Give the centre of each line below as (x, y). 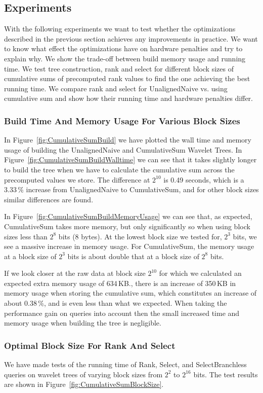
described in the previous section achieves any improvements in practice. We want (131, 38)
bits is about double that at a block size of (133, 256)
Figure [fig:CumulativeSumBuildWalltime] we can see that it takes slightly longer (130, 159)
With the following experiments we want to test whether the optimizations (120, 29)
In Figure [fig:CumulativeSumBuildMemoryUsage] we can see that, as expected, (128, 216)
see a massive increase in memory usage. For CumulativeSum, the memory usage (129, 246)
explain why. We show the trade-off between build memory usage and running (125, 58)
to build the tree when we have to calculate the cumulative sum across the (119, 169)
